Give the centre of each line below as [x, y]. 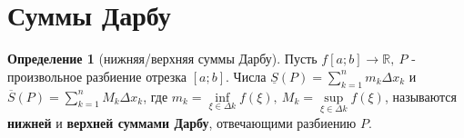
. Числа [246, 76]
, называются [420, 96]
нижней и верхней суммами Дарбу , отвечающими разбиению [182, 122]
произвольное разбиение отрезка [97, 76]
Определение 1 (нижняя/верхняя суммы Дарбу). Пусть [162, 59]
